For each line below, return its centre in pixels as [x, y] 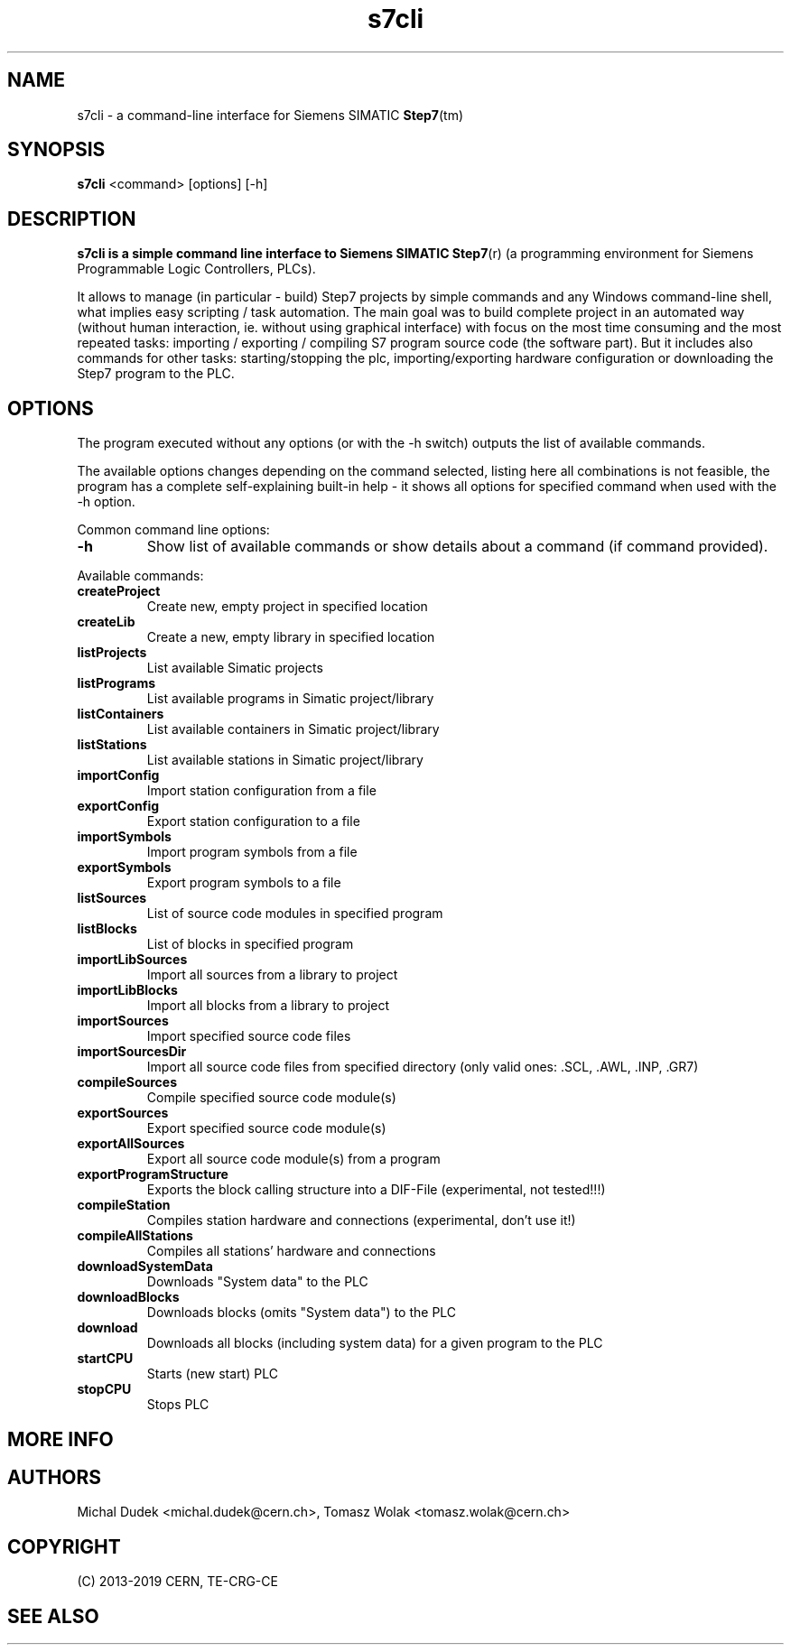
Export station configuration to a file [253, 821]
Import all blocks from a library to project [268, 1006]
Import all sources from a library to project [272, 975]
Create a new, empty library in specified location [291, 637]
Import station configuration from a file [261, 791]
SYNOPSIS [56, 150]
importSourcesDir [132, 1052]
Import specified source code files [249, 1036]
